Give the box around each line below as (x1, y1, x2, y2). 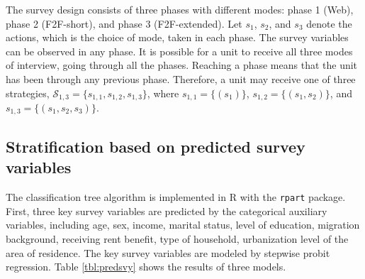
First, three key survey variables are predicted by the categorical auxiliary (6, 203, 327, 218)
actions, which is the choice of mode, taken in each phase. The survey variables (6, 30, 349, 45)
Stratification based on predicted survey (6, 135, 305, 157)
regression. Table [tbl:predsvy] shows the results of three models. (6, 259, 286, 274)
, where (147, 85, 179, 100)
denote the (306, 16, 352, 31)
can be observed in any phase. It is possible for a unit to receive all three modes (6, 43, 353, 58)
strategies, (6, 85, 50, 100)
